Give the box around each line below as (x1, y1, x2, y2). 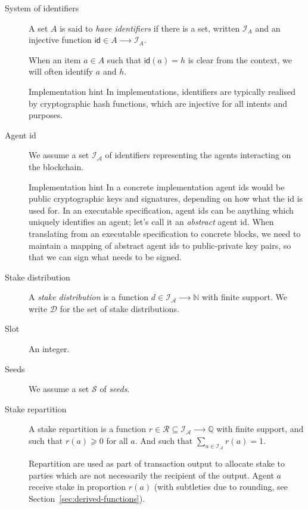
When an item (29, 53, 81, 66)
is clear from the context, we (188, 53, 292, 66)
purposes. (29, 109, 63, 121)
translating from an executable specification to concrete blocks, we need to (29, 227, 301, 239)
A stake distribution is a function (29, 291, 149, 303)
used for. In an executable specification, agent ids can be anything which (29, 203, 294, 216)
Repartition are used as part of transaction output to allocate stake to (29, 457, 285, 470)
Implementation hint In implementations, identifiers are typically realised (29, 85, 295, 97)
